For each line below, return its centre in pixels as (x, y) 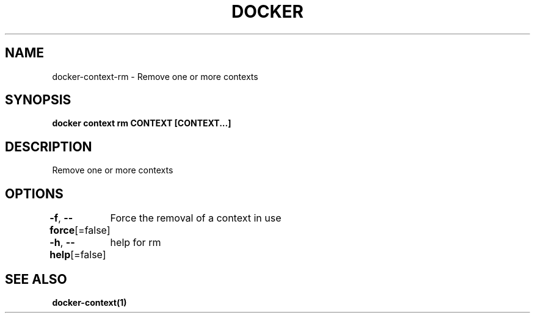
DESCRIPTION (49, 146)
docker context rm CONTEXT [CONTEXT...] (142, 123)
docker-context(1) (89, 302)
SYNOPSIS (38, 100)
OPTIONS (34, 193)
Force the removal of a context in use (196, 218)
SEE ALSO (36, 279)
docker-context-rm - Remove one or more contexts (155, 76)
